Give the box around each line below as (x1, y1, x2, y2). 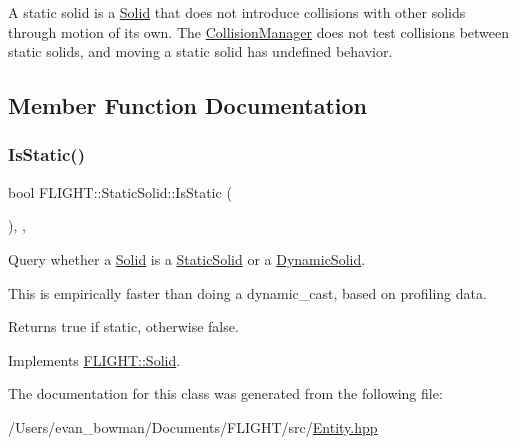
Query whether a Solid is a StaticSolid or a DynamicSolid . (8, 248, 366, 269)
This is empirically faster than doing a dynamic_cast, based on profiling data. (8, 282, 487, 303)
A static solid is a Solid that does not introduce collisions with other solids (8, 2, 466, 22)
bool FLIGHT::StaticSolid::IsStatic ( (8, 181, 232, 202)
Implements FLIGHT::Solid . (8, 349, 181, 370)
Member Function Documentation (8, 90, 368, 121)
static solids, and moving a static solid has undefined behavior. (8, 41, 393, 62)
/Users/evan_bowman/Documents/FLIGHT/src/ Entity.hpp (8, 416, 378, 437)
